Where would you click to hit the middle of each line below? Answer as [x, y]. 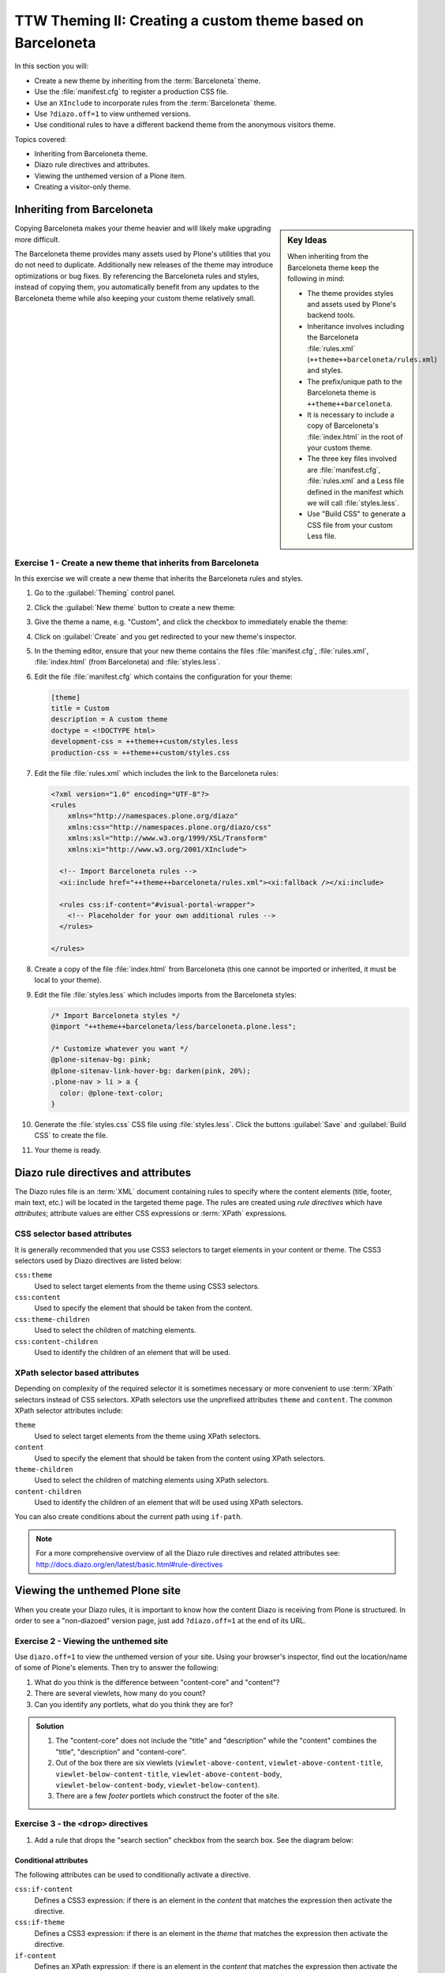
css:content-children [56, 1341]
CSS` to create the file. [71, 1136]
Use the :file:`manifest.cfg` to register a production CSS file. [131, 92]
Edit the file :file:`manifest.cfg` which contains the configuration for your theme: [163, 676]
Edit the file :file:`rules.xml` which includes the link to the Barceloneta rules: [157, 773]
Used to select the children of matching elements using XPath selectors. [152, 1481]
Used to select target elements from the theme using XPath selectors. [148, 1436]
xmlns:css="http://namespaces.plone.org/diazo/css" [170, 827]
